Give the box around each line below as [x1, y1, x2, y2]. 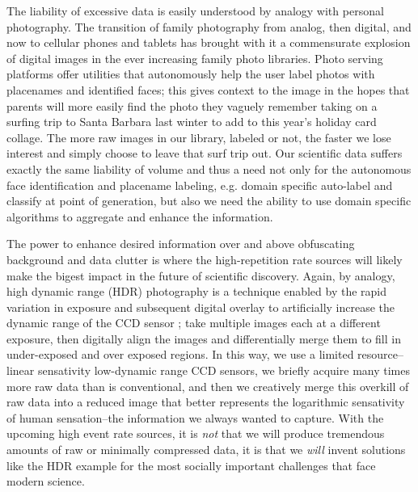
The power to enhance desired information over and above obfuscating [6, 235, 355, 252]
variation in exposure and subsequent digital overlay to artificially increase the [6, 298, 395, 315]
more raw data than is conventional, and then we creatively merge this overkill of [6, 377, 409, 394]
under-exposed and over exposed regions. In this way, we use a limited [6, 346, 354, 363]
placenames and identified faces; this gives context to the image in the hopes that [6, 81, 410, 98]
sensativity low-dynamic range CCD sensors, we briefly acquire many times [37, 362, 410, 379]
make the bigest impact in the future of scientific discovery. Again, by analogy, [6, 267, 395, 284]
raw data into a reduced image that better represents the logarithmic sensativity [6, 393, 405, 410]
